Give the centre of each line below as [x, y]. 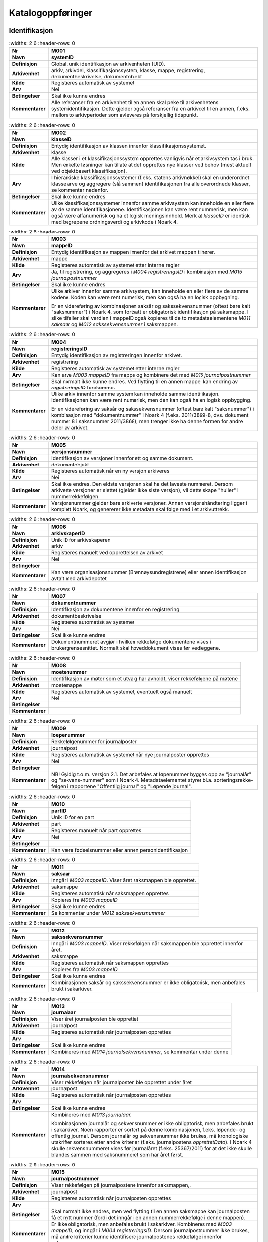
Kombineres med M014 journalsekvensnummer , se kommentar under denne [140, 1052]
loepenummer [68, 735]
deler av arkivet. [70, 427]
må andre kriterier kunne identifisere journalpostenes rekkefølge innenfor [136, 1236]
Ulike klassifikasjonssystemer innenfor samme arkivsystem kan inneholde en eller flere [152, 203]
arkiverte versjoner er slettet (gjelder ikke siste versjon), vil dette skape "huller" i [145, 490]
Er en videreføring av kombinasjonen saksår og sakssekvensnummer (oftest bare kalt [151, 306]
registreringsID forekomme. [83, 388]
